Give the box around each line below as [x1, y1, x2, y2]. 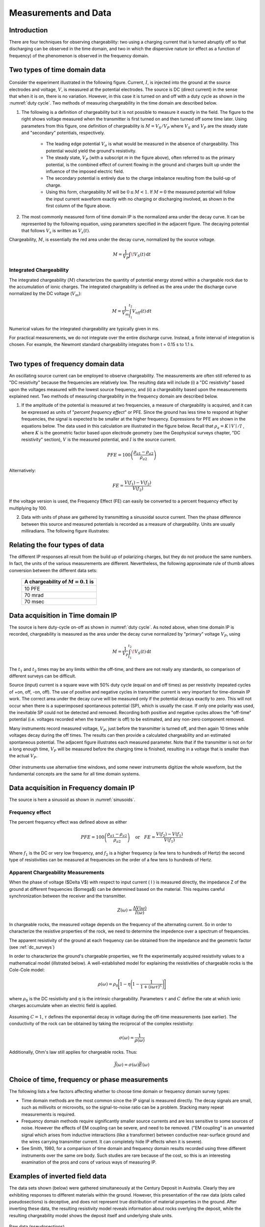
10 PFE [24, 586, 40, 592]
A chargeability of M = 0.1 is [24, 578, 94, 585]
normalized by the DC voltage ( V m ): [9, 291, 82, 298]
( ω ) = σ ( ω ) [116, 1062, 139, 1067]
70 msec [24, 598, 45, 605]
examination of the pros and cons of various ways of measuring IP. [21, 1159, 157, 1165]
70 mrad [24, 592, 44, 599]
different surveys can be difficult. [9, 673, 76, 679]
